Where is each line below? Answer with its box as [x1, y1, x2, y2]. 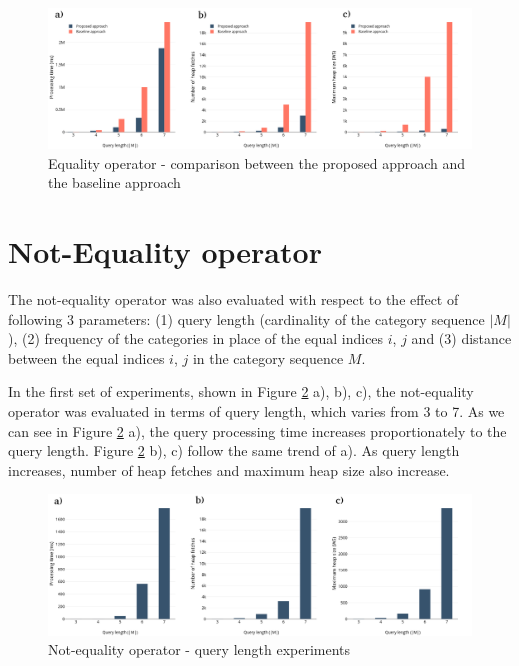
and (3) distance [411, 328, 512, 349]
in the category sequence [192, 347, 344, 368]
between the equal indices [8, 347, 165, 368]
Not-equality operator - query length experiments [48, 639, 351, 660]
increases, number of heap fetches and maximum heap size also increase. [8, 459, 450, 480]
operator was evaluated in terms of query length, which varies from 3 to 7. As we [8, 401, 505, 422]
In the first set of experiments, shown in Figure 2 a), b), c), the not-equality [8, 381, 474, 402]
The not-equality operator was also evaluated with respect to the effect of [8, 289, 459, 310]
